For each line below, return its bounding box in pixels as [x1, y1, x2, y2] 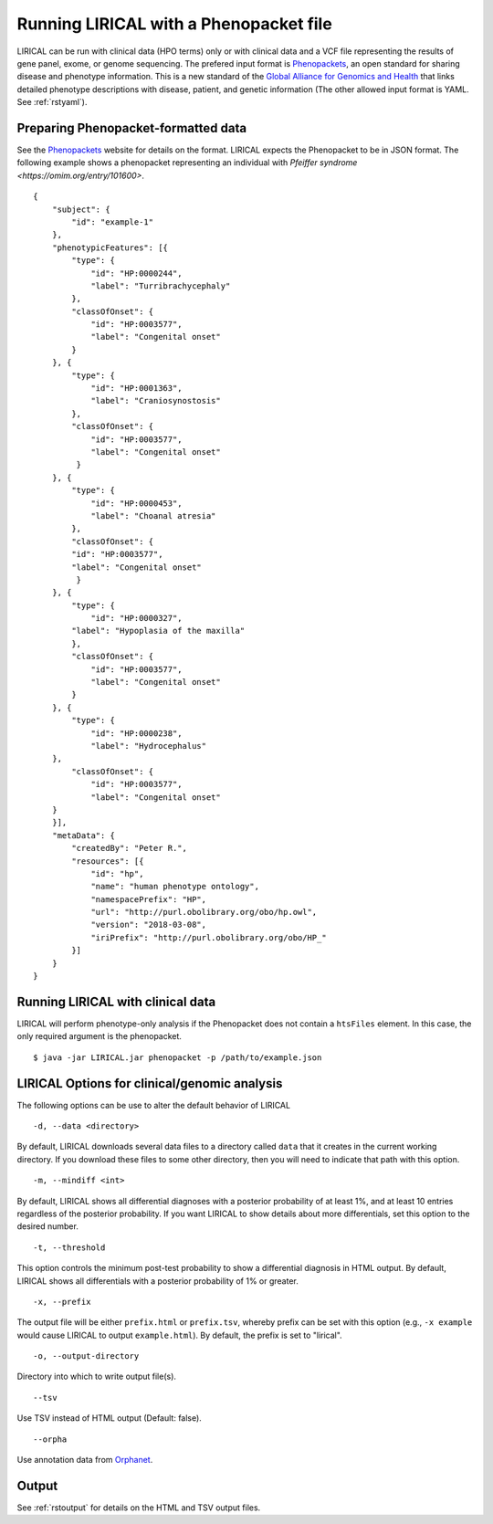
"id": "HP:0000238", [90, 728, 183, 739]
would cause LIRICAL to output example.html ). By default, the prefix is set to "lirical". [16, 1330, 342, 1340]
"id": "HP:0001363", [90, 384, 183, 394]
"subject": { [51, 204, 110, 215]
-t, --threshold [33, 1242, 106, 1253]
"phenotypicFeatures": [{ [51, 242, 169, 253]
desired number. [16, 1221, 79, 1232]
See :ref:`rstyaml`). [16, 97, 88, 108]
